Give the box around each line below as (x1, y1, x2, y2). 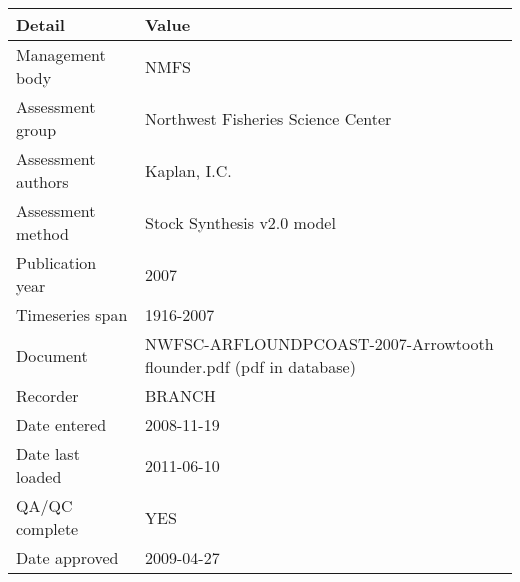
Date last (16, 442, 80, 465)
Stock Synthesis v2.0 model (145, 210, 336, 234)
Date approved (16, 546, 119, 569)
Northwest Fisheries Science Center (145, 106, 392, 130)
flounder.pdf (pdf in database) (145, 355, 356, 378)
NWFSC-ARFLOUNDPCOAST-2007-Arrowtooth (145, 332, 494, 355)
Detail (16, 13, 65, 36)
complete (16, 517, 79, 540)
